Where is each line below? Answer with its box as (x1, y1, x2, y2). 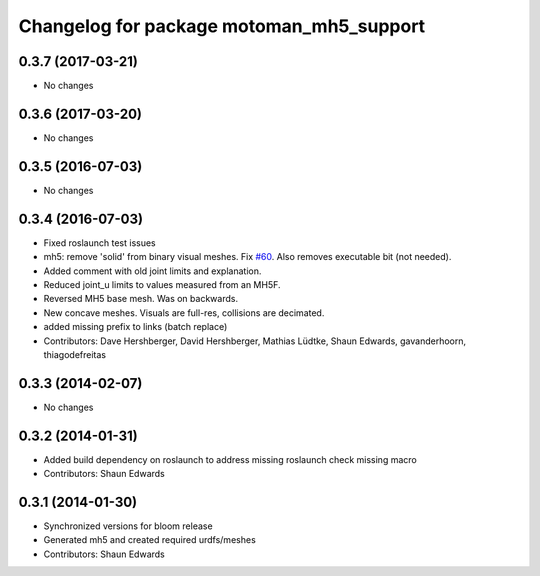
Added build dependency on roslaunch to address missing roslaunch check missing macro (43, 453, 417, 465)
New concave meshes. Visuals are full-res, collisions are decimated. (43, 306, 325, 319)
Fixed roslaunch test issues (43, 236, 157, 249)
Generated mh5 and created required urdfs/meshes (43, 534, 257, 546)
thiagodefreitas (43, 348, 107, 360)
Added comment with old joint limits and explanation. (43, 265, 262, 277)
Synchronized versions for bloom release (43, 520, 214, 532)
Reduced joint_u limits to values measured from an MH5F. (43, 278, 281, 290)
